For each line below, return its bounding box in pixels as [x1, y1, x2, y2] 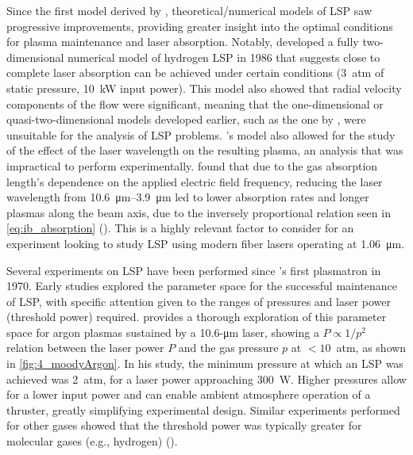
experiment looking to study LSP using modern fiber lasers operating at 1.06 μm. [6, 235, 405, 251]
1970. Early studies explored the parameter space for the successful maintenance [6, 277, 397, 294]
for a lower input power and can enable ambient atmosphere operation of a [6, 386, 371, 403]
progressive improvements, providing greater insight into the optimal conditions [6, 17, 393, 34]
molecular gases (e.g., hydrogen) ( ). [6, 433, 178, 449]
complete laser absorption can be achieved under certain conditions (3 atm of [6, 64, 384, 81]
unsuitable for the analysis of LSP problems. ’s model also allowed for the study [6, 126, 396, 143]
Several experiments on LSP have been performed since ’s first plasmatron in [6, 262, 381, 278]
